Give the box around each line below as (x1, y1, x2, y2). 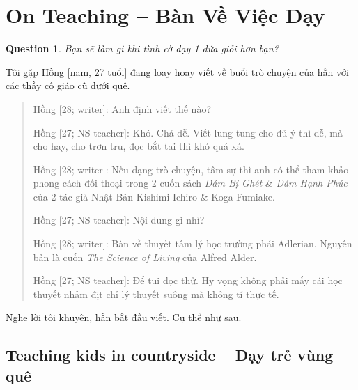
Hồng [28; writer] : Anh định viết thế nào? (33, 101, 212, 116)
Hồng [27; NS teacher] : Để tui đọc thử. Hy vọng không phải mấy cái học (33, 273, 343, 288)
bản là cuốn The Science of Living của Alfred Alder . (33, 249, 257, 264)
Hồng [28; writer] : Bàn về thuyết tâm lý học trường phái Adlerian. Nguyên (33, 236, 352, 251)
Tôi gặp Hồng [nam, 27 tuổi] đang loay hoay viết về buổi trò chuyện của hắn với (6, 64, 349, 79)
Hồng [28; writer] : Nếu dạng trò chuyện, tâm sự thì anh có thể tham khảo (33, 162, 349, 176)
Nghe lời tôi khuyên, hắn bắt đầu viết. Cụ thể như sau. (6, 310, 242, 325)
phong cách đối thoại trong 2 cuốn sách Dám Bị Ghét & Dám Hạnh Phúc (33, 175, 348, 190)
